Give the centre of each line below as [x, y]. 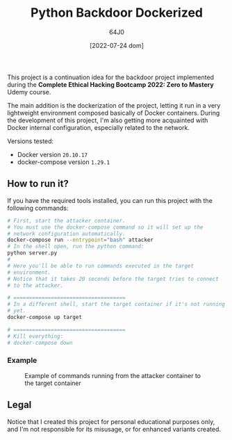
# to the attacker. [35, 285]
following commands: [38, 208]
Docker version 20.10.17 [52, 154]
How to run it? [38, 184]
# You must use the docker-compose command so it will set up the [105, 227]
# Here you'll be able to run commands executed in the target [101, 266]
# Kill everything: [35, 336]
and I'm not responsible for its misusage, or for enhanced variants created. [114, 429]
